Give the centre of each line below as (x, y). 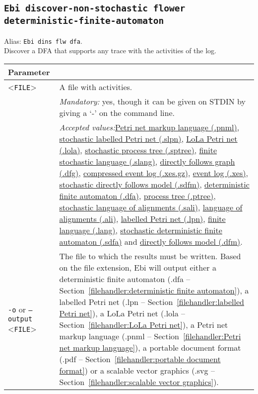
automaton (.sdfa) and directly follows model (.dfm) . (151, 242)
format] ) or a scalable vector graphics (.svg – (137, 370)
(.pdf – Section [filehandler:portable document (140, 359)
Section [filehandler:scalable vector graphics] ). (139, 382)
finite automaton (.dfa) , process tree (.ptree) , (137, 196)
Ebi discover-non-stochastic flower (95, 8)
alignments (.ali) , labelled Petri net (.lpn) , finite (142, 219)
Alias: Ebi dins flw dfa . (43, 41)
